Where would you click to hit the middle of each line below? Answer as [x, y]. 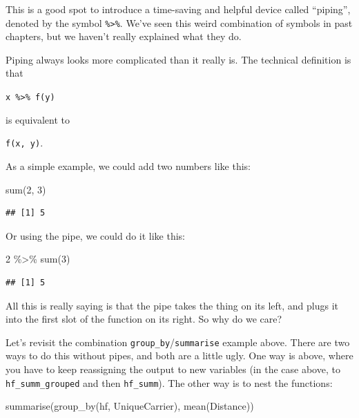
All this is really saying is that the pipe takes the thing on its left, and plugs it [172, 305]
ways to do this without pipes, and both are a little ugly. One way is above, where [179, 355]
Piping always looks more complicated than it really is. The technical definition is [178, 59]
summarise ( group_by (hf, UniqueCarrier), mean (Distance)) [130, 406]
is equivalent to [38, 119]
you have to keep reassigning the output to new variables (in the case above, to [173, 369]
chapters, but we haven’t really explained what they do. [124, 36]
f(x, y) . [25, 143]
